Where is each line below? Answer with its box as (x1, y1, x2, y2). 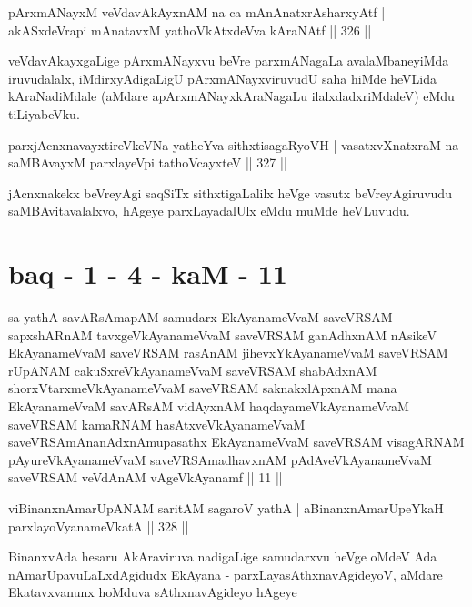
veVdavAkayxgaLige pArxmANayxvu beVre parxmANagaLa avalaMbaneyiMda (8, 51, 449, 70)
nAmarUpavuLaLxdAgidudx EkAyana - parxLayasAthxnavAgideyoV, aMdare (8, 564, 443, 583)
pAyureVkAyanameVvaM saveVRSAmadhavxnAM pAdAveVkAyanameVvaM (8, 450, 432, 469)
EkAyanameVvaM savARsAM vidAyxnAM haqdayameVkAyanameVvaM (8, 397, 409, 416)
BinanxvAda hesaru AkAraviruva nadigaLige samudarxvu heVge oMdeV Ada (8, 547, 437, 566)
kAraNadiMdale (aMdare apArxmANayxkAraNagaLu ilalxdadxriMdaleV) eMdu (8, 86, 455, 106)
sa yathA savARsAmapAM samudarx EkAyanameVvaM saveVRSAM (8, 308, 393, 327)
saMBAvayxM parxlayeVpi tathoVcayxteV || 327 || (8, 153, 287, 172)
